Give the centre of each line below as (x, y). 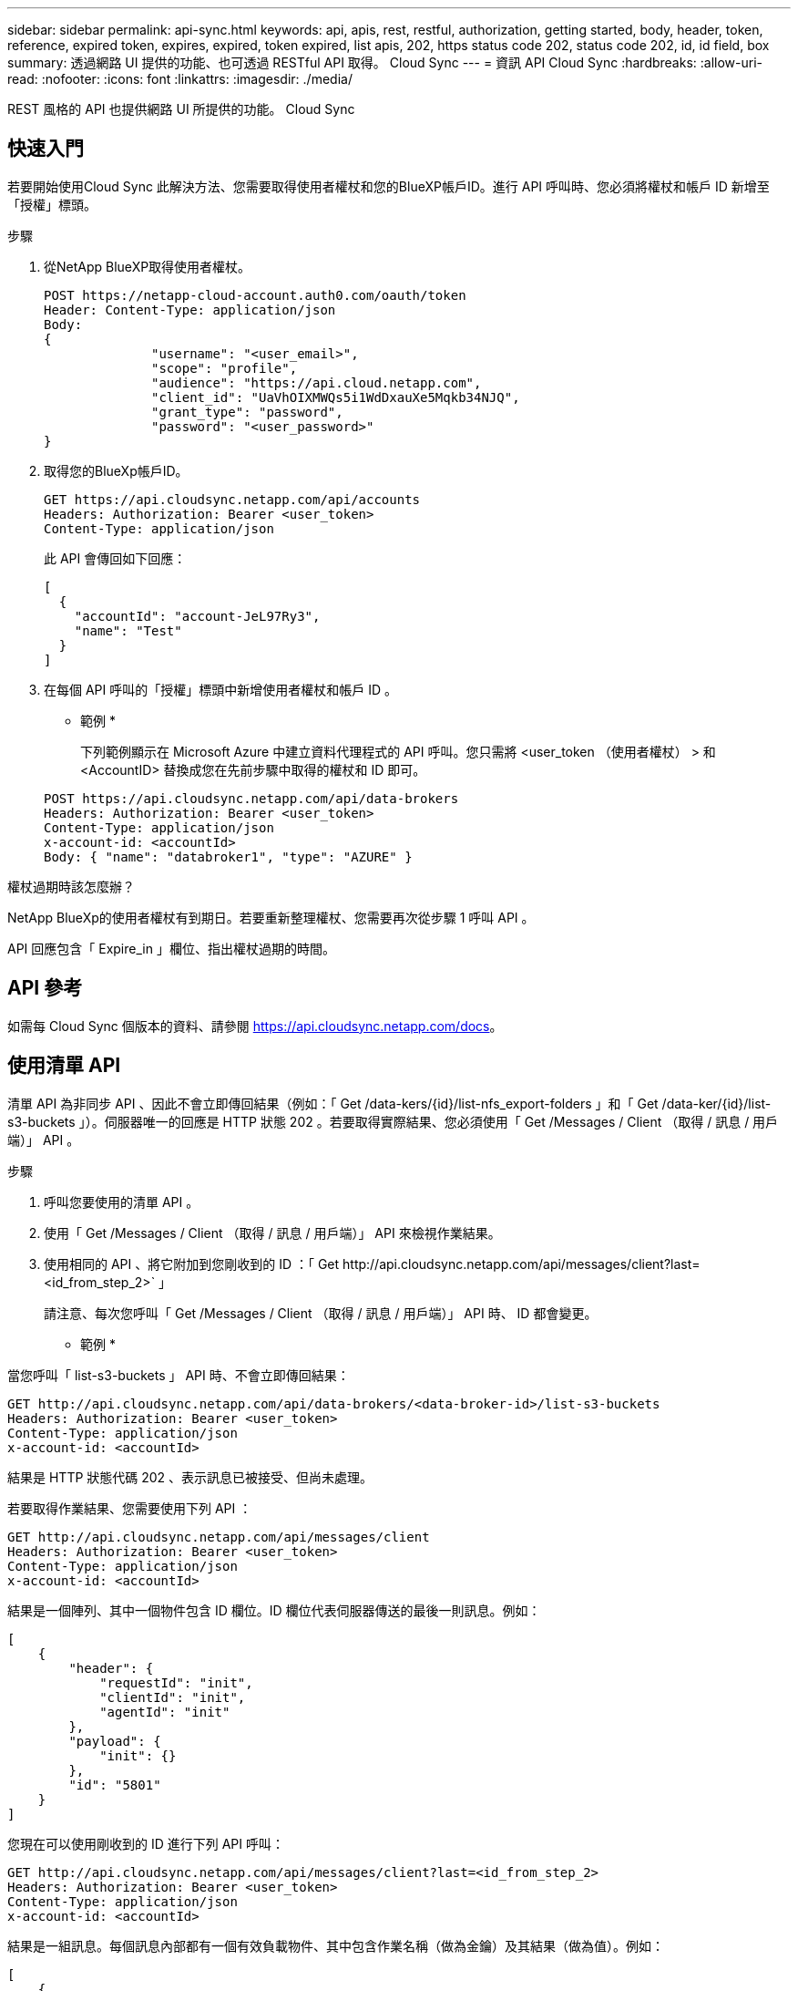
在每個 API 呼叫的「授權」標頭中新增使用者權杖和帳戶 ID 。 (220, 689)
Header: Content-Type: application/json (190, 309)
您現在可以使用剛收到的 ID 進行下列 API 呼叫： (146, 1843)
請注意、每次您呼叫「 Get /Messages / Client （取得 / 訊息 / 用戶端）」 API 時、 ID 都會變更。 (321, 1313)
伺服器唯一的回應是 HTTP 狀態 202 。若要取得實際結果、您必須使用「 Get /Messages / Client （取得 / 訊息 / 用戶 (441, 1121)
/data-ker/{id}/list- (716, 1103)
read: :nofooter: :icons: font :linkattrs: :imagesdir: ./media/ (180, 79)
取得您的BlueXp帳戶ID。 (116, 470)
